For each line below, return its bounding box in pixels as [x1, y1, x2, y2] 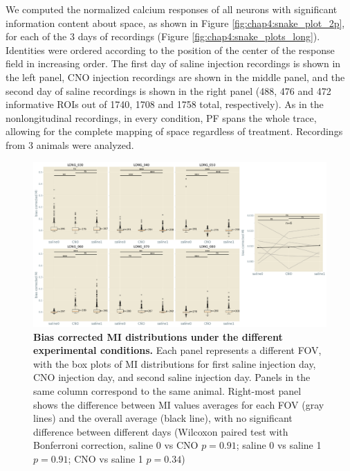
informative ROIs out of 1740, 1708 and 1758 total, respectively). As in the [6, 97, 324, 112]
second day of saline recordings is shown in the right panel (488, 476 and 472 [6, 83, 331, 98]
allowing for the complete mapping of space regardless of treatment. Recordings [6, 124, 343, 139]
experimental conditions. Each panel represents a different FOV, [33, 343, 322, 357]
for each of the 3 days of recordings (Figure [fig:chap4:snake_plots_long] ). [6, 29, 320, 44]
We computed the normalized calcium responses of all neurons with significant [6, 2, 338, 16]
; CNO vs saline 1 [68, 451, 143, 465]
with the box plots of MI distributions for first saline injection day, [33, 356, 316, 371]
